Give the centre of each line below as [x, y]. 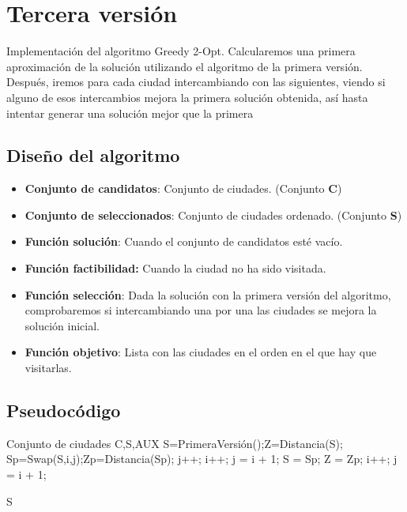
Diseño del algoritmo [93, 155]
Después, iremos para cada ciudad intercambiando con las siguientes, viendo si [196, 82]
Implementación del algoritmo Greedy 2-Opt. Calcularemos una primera [181, 51]
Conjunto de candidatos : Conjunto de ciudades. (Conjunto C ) [183, 188]
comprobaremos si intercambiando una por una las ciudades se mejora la [201, 310]
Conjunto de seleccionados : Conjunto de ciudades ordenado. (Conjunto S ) [213, 215]
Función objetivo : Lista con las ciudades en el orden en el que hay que [201, 352]
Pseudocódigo [64, 410]
